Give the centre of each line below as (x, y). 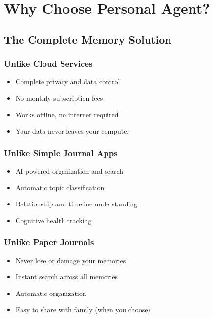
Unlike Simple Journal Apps (61, 152)
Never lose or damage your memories (71, 260)
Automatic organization (51, 293)
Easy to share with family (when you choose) (83, 309)
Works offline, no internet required (67, 114)
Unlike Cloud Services (48, 63)
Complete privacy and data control (68, 81)
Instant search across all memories (67, 277)
